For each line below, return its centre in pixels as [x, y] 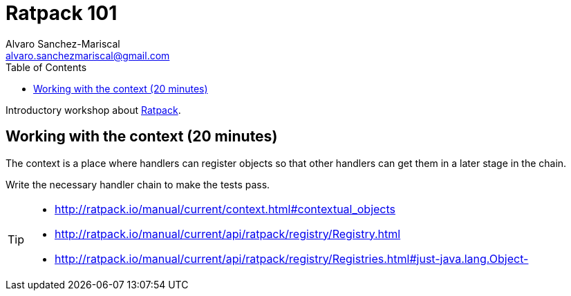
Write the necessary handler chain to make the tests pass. [138, 184]
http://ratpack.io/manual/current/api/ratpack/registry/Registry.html [228, 234]
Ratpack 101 [62, 13]
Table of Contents [46, 67]
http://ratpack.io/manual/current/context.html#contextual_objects [225, 209]
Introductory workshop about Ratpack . [93, 110]
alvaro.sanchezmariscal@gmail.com [88, 55]
